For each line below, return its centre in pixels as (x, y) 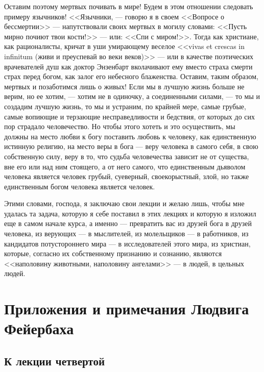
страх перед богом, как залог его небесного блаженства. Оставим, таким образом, (131, 76)
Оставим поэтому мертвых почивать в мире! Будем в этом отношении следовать (129, 6)
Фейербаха (39, 328)
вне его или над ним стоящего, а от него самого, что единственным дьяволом (125, 166)
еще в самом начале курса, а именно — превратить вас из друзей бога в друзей (128, 223)
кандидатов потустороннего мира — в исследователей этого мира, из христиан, (127, 243)
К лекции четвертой (54, 361)
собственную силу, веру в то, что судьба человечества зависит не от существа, (127, 156)
